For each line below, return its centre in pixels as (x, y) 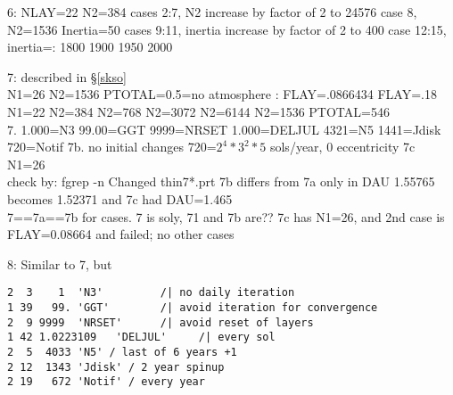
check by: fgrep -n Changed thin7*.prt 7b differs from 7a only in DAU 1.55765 (221, 181)
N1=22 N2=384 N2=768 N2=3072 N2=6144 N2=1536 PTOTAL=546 (198, 111)
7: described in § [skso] (67, 76)
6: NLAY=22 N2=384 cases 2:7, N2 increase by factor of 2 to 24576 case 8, (212, 12)
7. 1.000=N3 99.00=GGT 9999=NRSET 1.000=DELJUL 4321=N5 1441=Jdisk (224, 129)
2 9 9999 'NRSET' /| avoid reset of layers (161, 322)
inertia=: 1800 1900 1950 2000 (90, 47)
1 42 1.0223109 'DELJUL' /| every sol (141, 337)
